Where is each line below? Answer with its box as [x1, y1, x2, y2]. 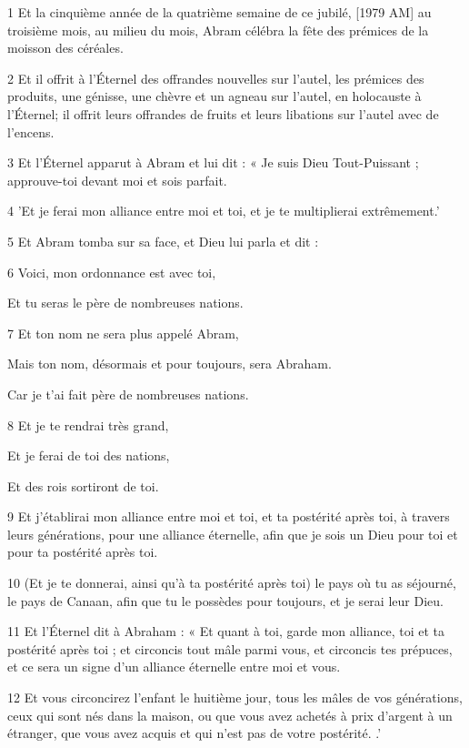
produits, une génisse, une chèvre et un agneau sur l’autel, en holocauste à [7, 86, 422, 106]
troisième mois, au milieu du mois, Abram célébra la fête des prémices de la [7, 20, 429, 39]
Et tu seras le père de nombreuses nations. [7, 293, 244, 312]
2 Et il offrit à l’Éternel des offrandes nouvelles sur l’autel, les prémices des [7, 68, 424, 87]
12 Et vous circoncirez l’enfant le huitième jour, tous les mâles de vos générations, [7, 688, 463, 707]
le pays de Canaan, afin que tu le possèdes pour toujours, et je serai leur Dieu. [7, 591, 444, 610]
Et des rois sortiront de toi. [7, 476, 159, 495]
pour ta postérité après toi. [7, 542, 158, 561]
